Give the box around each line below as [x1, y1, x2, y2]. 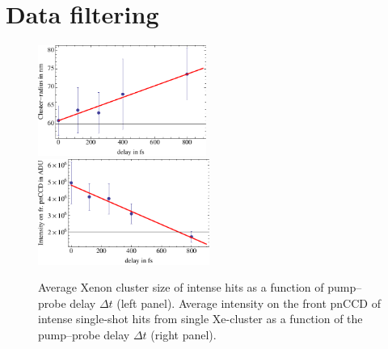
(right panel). [150, 326, 217, 343]
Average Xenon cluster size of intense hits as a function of [38, 279, 324, 296]
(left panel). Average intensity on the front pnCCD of [116, 294, 381, 311]
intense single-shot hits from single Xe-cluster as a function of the [38, 310, 363, 327]
